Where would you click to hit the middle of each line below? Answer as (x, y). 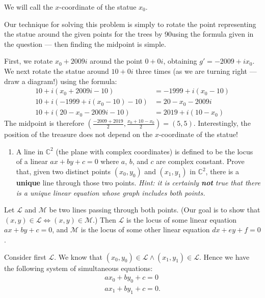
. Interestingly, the (222, 123)
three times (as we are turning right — (196, 71)
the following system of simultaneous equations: (78, 268)
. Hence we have (224, 256)
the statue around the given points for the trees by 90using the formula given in (129, 34)
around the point (116, 61)
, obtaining (180, 61)
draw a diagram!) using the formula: (61, 81)
